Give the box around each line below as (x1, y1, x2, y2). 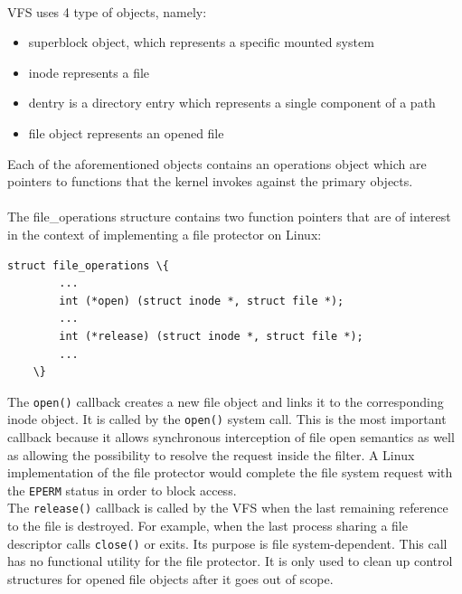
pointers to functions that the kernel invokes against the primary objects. (7, 172, 413, 191)
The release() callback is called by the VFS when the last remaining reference (7, 498, 448, 517)
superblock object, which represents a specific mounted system (28, 33, 374, 52)
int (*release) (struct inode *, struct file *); (59, 329, 363, 343)
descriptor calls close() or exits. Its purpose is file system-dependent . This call (7, 533, 448, 552)
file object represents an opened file (28, 123, 224, 142)
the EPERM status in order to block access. (7, 480, 237, 499)
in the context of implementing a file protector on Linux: (7, 224, 322, 243)
